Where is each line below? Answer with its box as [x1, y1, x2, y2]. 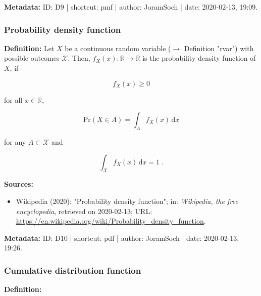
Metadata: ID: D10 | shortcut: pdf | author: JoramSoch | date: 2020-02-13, [4, 232, 239, 243]
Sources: [4, 179, 33, 189]
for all [4, 94, 23, 105]
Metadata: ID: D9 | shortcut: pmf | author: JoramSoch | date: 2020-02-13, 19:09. [4, 2, 258, 12]
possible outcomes [4, 53, 60, 63]
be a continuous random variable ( [65, 43, 171, 53]
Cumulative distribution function [4, 264, 141, 276]
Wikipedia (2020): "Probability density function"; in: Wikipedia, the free [16, 195, 238, 206]
